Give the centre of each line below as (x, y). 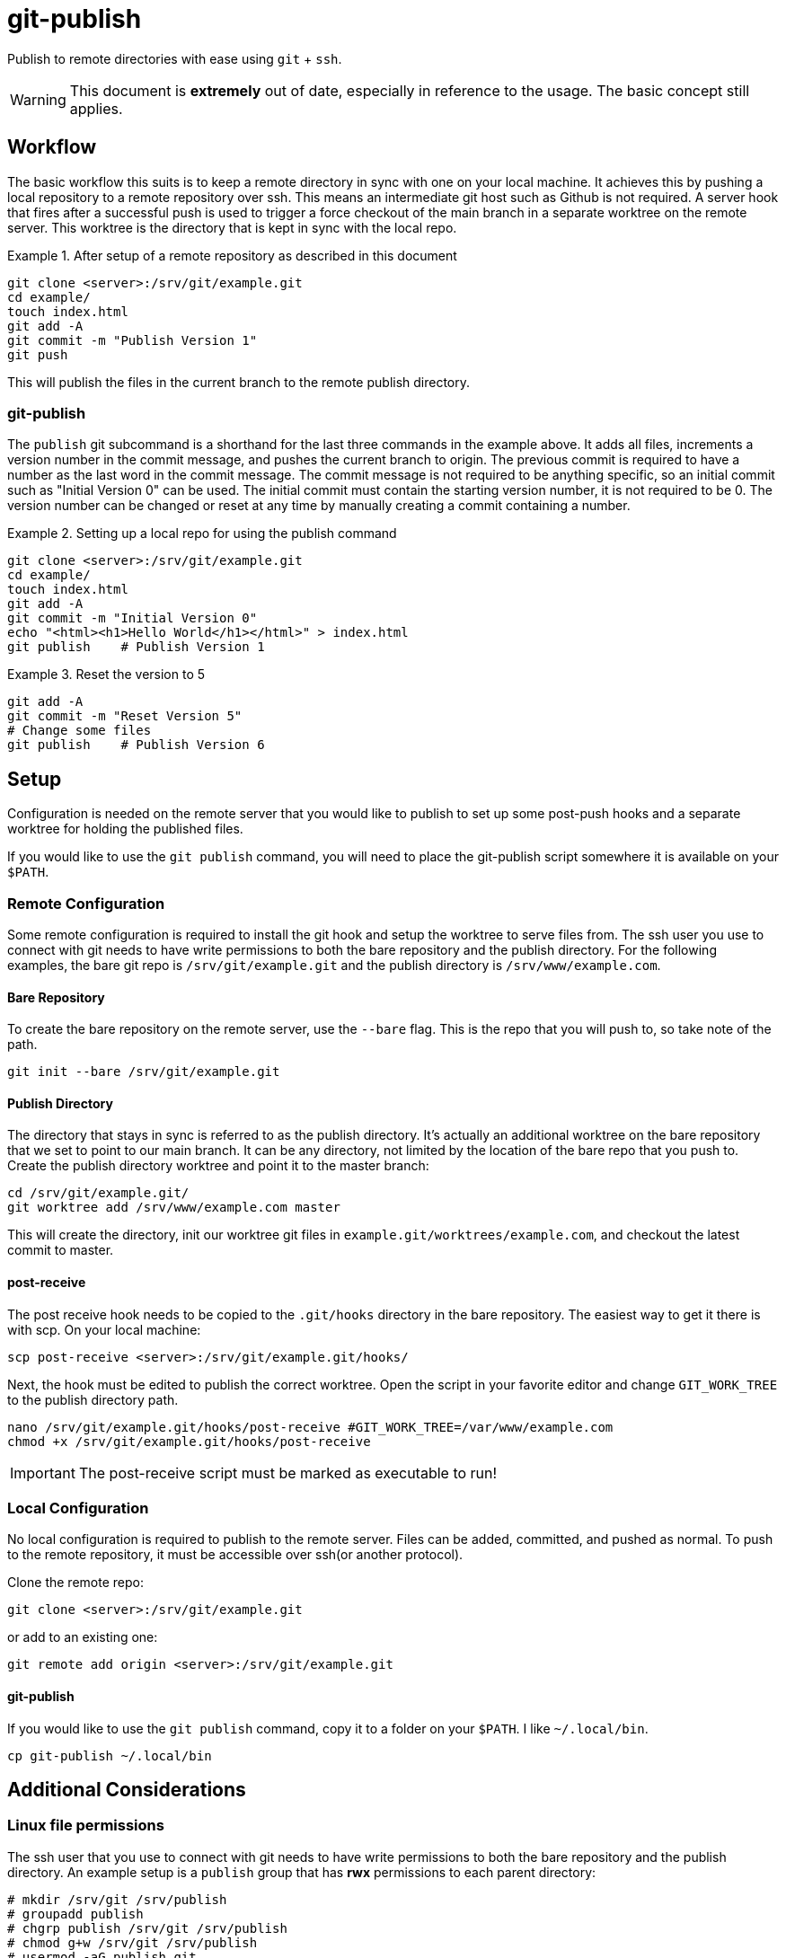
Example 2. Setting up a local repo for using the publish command (202, 534)
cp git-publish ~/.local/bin (110, 1755)
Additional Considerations (127, 1789)
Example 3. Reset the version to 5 (106, 675)
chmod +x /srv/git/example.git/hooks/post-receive (189, 1441)
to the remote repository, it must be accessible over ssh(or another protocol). (235, 1555)
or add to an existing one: (83, 1637)
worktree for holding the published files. (125, 829)
